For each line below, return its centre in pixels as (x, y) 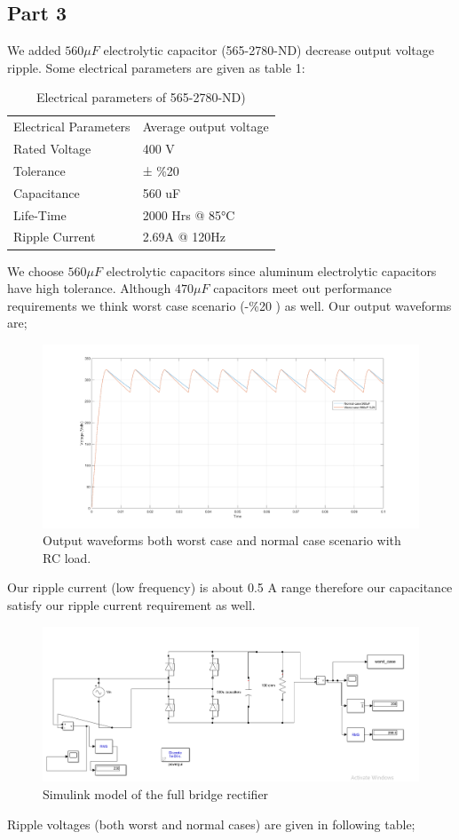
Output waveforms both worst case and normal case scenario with (222, 540)
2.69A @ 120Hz (184, 237)
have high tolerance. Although (89, 288)
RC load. (67, 557)
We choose (36, 270)
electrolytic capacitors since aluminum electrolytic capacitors (271, 270)
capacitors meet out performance (303, 288)
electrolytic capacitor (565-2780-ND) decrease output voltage (269, 50)
